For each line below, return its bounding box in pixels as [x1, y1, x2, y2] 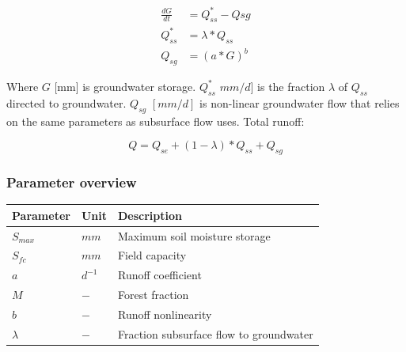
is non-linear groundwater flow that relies [199, 94, 400, 111]
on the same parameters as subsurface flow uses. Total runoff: [6, 112, 305, 129]
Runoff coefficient [117, 267, 202, 283]
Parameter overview [6, 172, 137, 191]
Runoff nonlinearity [117, 305, 212, 322]
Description [117, 206, 182, 223]
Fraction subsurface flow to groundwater [117, 325, 313, 342]
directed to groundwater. [6, 94, 127, 111]
